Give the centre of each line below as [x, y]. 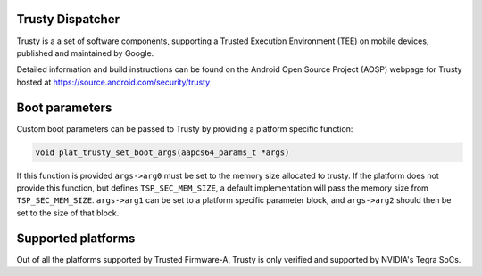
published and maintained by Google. [85, 53]
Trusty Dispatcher [68, 19]
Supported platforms [76, 238]
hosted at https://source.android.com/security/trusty [113, 82]
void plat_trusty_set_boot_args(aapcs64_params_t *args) [162, 152]
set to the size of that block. [68, 213]
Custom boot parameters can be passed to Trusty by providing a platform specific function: [185, 128]
